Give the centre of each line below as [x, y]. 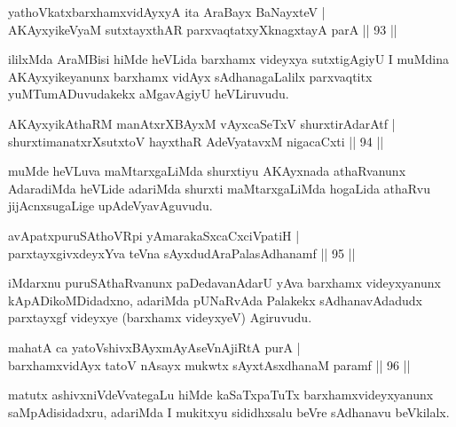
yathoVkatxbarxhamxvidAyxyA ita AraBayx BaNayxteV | [167, 12]
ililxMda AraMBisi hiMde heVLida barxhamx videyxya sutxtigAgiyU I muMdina [228, 59]
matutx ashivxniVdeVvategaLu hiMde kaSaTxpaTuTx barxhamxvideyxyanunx [221, 395]
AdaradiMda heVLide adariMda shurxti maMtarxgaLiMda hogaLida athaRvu [219, 188]
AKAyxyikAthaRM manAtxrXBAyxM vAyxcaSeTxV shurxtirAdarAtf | [202, 123]
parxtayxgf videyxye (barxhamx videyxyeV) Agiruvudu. [160, 317]
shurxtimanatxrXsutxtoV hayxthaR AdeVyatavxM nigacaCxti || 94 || [196, 141]
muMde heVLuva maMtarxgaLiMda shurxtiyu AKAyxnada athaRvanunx [207, 171]
